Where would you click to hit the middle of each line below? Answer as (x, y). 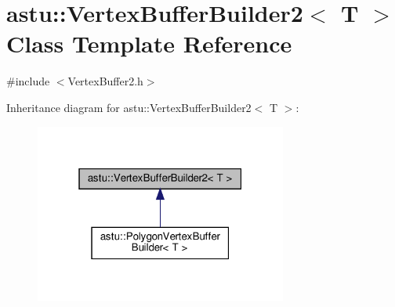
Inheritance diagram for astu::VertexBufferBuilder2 (129, 107)
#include (28, 81)
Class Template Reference (149, 43)
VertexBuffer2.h (105, 81)
